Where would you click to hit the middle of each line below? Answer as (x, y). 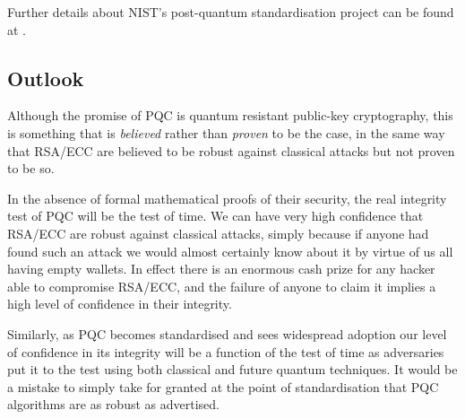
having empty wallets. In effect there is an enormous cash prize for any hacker (221, 269)
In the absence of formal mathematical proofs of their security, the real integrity (227, 198)
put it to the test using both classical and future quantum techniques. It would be (232, 369)
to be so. (31, 168)
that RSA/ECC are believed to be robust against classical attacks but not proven (231, 150)
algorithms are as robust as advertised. (113, 404)
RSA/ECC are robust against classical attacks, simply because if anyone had (218, 233)
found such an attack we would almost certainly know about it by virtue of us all (230, 251)
